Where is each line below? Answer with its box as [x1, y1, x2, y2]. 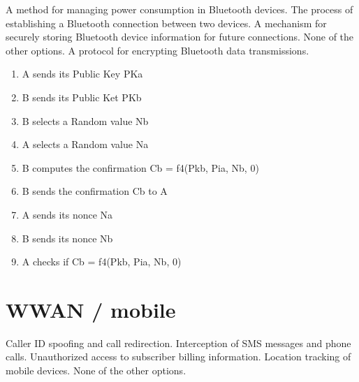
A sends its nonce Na [22, 207, 113, 221]
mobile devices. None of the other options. [6, 363, 186, 378]
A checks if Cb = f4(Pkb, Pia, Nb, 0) [22, 254, 182, 269]
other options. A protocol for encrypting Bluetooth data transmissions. [6, 43, 309, 57]
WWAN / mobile [6, 295, 176, 323]
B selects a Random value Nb [22, 113, 149, 128]
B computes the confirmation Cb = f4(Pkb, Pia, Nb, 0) [22, 160, 259, 175]
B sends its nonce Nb [22, 230, 113, 245]
